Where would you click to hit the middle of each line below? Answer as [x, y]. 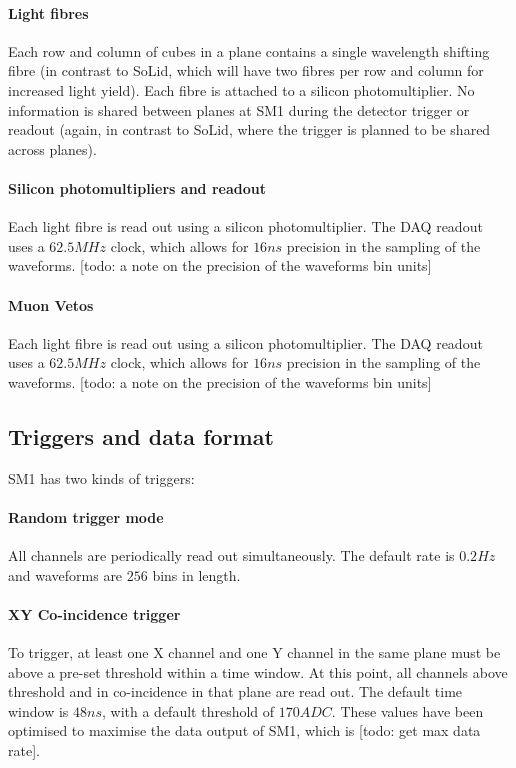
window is [38, 710]
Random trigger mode [86, 516]
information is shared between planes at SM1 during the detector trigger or [239, 109]
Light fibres [48, 12]
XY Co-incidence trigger [94, 613]
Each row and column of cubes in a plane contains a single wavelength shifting [249, 50]
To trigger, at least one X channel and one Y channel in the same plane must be [254, 652]
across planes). [52, 148]
